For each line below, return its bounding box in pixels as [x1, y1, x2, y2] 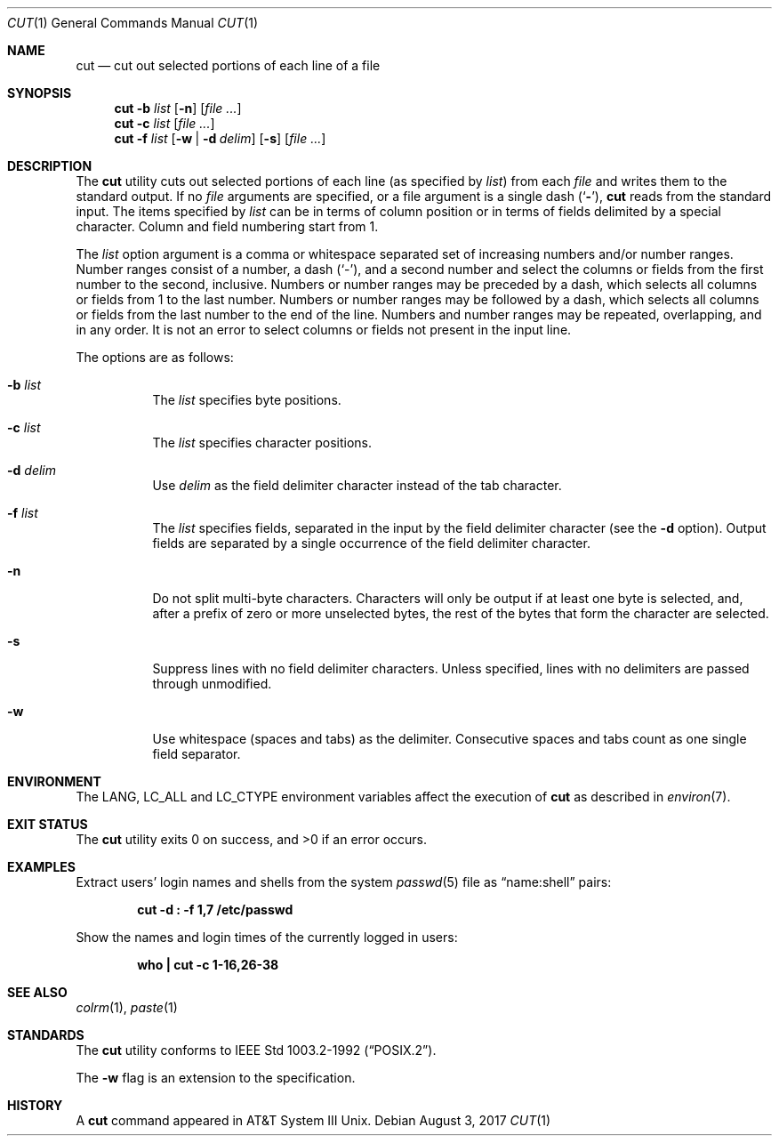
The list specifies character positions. [152, 435, 372, 450]
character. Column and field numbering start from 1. [76, 219, 379, 234]
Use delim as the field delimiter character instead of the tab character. [152, 478, 562, 493]
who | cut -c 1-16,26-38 [137, 957, 279, 972]
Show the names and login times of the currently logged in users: [76, 930, 458, 945]
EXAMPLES [7, 859, 76, 874]
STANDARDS [7, 1027, 84, 1042]
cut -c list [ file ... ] [114, 116, 215, 131]
